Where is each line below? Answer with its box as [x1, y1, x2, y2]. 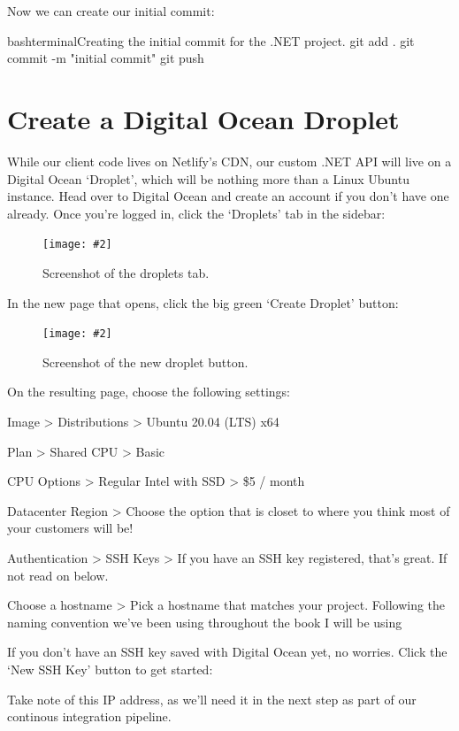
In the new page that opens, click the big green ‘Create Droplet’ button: [7, 293, 399, 312]
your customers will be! [7, 519, 134, 537]
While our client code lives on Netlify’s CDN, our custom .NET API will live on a [7, 151, 452, 170]
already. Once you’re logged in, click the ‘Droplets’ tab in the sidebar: [7, 204, 386, 222]
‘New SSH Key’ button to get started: [7, 659, 213, 678]
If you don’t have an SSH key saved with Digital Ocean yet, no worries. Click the [7, 643, 448, 661]
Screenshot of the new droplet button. [42, 352, 249, 371]
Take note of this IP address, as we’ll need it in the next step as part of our [7, 689, 417, 708]
